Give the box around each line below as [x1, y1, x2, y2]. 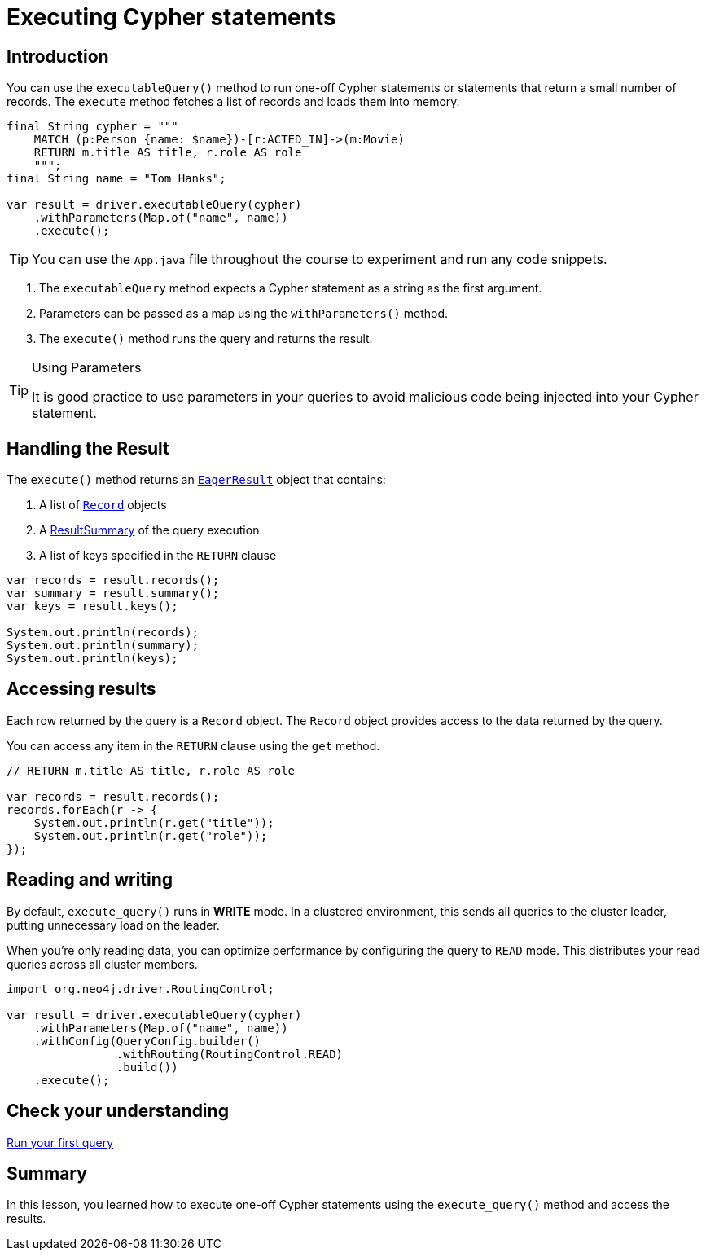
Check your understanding [7, 1101, 229, 1122]
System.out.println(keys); [7, 652, 178, 666]
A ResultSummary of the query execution [39, 523, 260, 538]
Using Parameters [32, 359, 142, 376]
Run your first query [7, 1135, 114, 1149]
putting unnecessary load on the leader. [7, 917, 220, 932]
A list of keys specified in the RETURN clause [39, 548, 277, 563]
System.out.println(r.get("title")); [33, 815, 274, 829]
